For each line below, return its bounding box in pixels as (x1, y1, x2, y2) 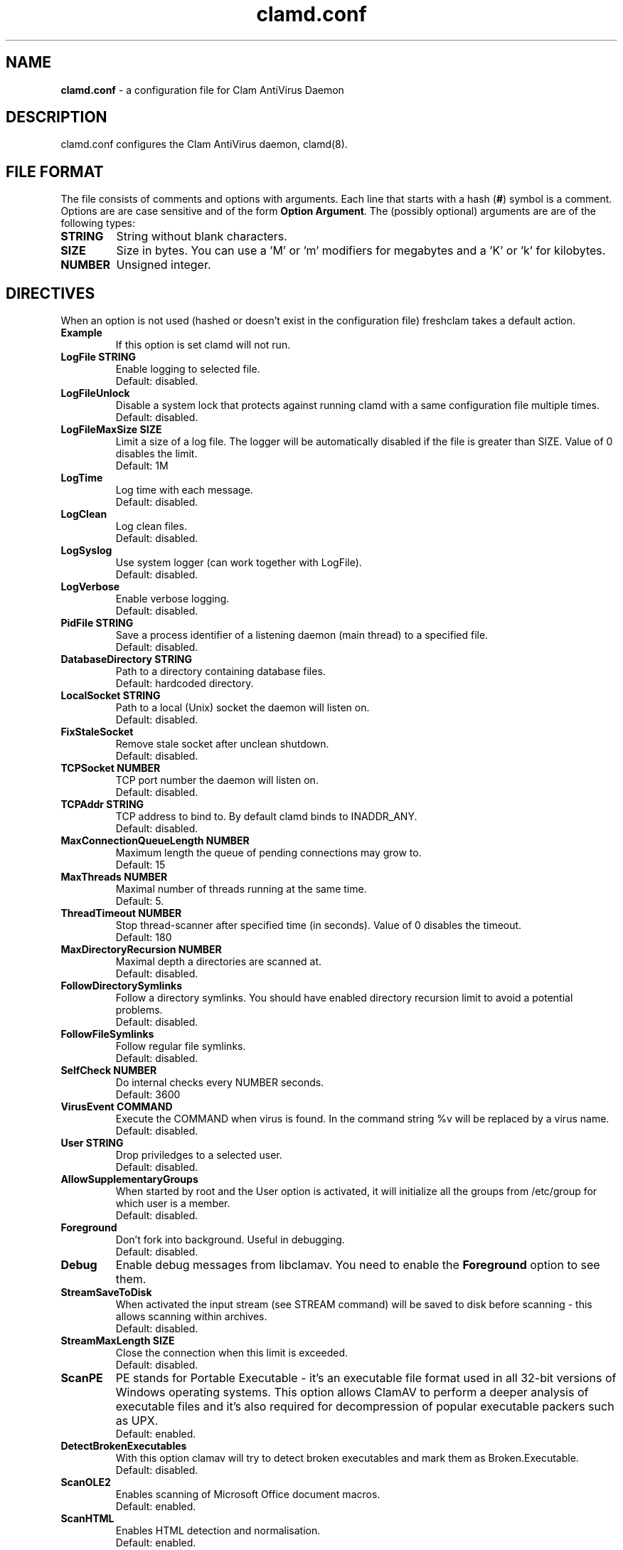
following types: (60, 217, 136, 230)
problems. (115, 1004, 163, 1016)
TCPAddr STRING (60, 798, 144, 811)
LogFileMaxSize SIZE (60, 423, 162, 436)
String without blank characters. (116, 229, 287, 244)
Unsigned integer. (116, 258, 211, 272)
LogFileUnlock (60, 387, 130, 400)
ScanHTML (60, 1512, 115, 1525)
